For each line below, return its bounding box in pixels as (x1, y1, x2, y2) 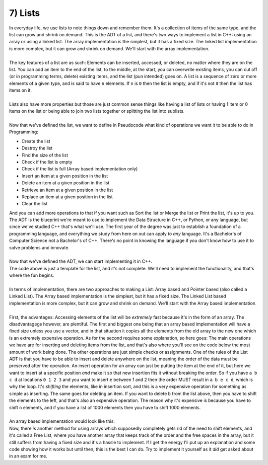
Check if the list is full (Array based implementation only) (21, 166, 138, 172)
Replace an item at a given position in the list (21, 194, 113, 200)
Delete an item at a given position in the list (21, 180, 110, 186)
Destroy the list (21, 145, 53, 151)
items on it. (9, 87, 32, 93)
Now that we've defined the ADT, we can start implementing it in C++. (9, 258, 152, 264)
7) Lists (9, 7, 40, 18)
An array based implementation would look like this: (9, 418, 115, 424)
